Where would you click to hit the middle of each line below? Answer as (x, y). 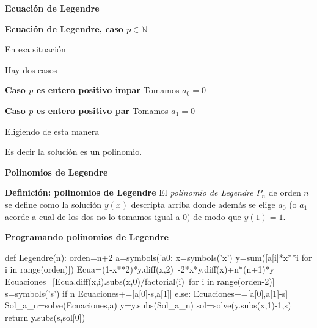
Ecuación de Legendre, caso (64, 28)
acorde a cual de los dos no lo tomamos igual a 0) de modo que (123, 216)
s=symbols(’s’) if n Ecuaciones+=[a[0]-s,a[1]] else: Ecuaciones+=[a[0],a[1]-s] (147, 293)
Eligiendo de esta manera (52, 131)
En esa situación (35, 49)
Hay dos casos (31, 69)
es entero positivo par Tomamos (102, 110)
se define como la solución (53, 204)
